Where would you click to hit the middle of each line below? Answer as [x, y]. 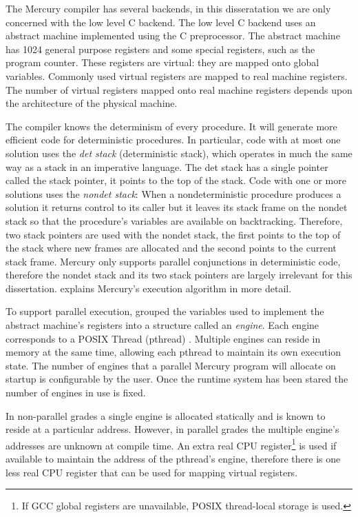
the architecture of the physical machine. [92, 103]
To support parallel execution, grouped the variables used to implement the [165, 311]
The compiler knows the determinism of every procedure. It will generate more [171, 126]
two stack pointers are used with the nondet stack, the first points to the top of [173, 234]
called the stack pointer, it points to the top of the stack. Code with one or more [176, 180]
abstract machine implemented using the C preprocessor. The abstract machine [173, 36]
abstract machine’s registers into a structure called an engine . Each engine [162, 325]
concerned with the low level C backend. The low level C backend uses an [161, 22]
